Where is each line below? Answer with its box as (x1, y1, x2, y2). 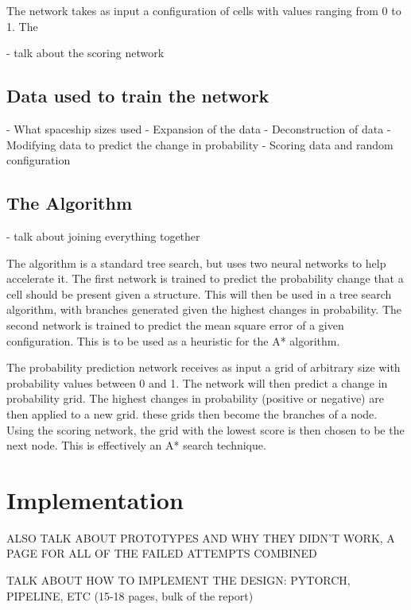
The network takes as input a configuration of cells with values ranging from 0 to (6, 2, 401, 18)
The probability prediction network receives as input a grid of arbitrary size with (6, 359, 401, 376)
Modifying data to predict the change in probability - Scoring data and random (6, 136, 394, 152)
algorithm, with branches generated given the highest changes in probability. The (6, 301, 402, 318)
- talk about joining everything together (6, 227, 200, 244)
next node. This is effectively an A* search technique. (6, 437, 266, 454)
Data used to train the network (6, 83, 269, 108)
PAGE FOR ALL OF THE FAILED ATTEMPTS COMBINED (6, 545, 317, 562)
